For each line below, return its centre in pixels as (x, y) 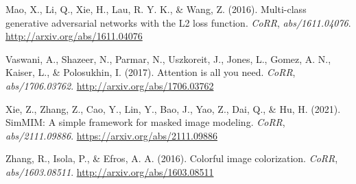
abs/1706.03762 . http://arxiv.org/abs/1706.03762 (110, 85)
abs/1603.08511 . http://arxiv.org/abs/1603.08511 (110, 171)
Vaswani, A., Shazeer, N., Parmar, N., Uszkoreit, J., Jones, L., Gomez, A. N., (168, 58)
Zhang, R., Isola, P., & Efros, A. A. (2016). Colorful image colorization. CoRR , (172, 158)
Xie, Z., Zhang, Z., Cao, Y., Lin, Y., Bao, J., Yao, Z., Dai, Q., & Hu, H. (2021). (173, 108)
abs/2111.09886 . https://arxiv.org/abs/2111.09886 (111, 135)
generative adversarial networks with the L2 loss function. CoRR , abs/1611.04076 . (178, 22)
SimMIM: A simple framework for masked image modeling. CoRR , (145, 122)
